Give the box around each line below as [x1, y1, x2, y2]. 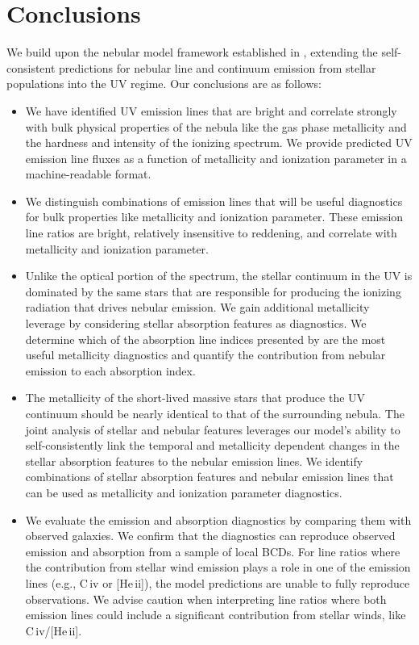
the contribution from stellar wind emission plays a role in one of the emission [25, 559, 411, 576]
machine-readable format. [25, 165, 151, 182]
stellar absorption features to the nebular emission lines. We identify [25, 452, 363, 469]
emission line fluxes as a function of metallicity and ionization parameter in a [25, 149, 407, 166]
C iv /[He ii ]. [25, 622, 82, 639]
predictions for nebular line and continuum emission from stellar [59, 59, 376, 76]
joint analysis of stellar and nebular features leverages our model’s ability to [25, 421, 400, 438]
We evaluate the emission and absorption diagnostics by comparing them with [25, 511, 412, 528]
